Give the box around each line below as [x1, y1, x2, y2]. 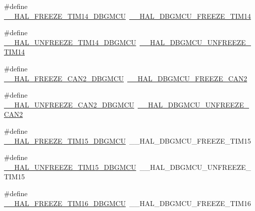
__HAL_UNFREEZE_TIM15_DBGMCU [4, 161, 136, 172]
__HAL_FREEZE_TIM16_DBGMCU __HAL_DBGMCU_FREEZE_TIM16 [4, 198, 251, 208]
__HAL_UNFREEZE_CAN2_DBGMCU [4, 99, 135, 109]
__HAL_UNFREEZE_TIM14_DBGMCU [4, 37, 136, 47]
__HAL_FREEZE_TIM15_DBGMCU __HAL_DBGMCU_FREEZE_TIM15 [4, 135, 251, 146]
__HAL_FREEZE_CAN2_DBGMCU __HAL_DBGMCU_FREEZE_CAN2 [4, 73, 248, 83]
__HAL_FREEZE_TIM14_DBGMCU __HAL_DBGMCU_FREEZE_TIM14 [4, 10, 251, 21]
